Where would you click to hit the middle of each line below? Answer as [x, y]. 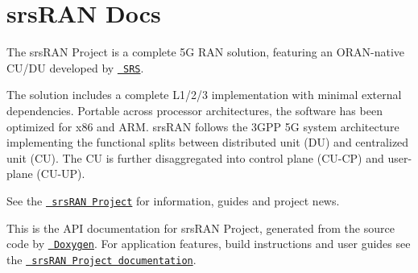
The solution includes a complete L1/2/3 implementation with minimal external [204, 95]
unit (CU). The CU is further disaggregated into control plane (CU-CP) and [195, 157]
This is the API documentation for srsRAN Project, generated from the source [201, 227]
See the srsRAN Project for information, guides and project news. [173, 200]
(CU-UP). [61, 174]
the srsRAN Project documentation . [101, 259]
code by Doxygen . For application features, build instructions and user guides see [209, 244]
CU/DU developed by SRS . [75, 67]
